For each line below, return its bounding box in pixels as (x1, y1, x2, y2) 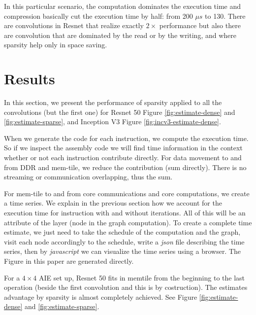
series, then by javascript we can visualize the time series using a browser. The (4, 246, 241, 256)
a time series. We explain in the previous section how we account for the (4, 198, 222, 208)
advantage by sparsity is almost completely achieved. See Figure (4, 291, 197, 302)
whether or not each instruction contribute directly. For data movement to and (4, 152, 242, 163)
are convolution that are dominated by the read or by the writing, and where (4, 30, 236, 40)
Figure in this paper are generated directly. (4, 256, 134, 266)
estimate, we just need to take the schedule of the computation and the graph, (4, 227, 241, 237)
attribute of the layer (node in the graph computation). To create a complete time (4, 217, 252, 227)
